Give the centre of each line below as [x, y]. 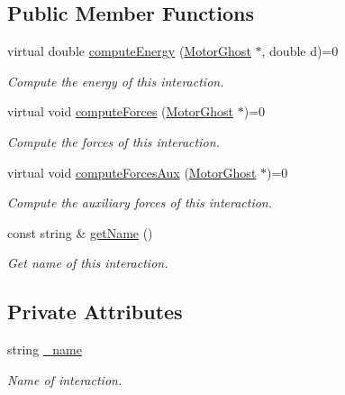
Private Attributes [95, 312]
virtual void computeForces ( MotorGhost [121, 111]
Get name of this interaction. [88, 263]
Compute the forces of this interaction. [113, 141]
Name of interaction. [65, 379]
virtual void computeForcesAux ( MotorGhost [132, 172]
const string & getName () [80, 232]
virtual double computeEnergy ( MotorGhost [129, 51]
